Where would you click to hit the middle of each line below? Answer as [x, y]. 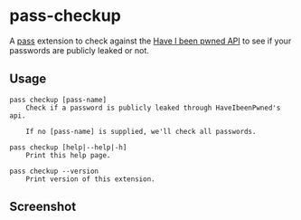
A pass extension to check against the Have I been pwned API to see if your [150, 41]
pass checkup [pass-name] [58, 100]
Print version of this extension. [90, 179]
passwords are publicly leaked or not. [79, 50]
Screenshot [43, 207]
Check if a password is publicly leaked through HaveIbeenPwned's [153, 108]
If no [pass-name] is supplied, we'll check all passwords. [141, 131]
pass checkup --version [54, 171]
